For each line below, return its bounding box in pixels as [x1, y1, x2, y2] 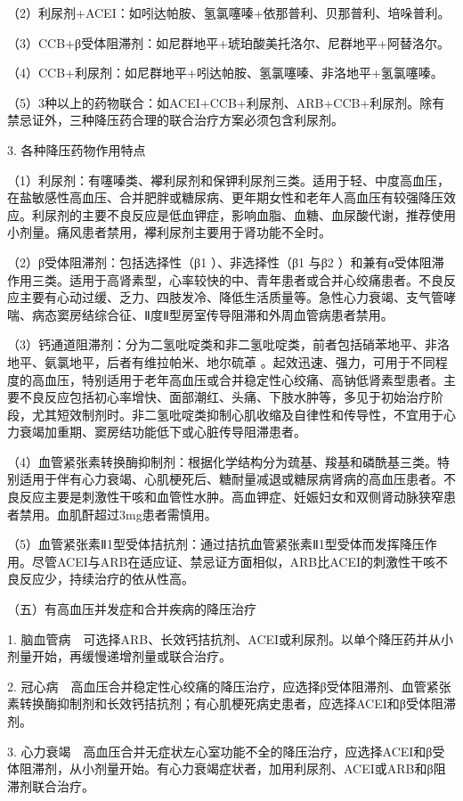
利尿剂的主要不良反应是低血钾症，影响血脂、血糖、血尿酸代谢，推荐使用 [31, 205, 456, 224]
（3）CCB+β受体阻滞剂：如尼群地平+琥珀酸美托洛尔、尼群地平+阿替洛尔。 [7, 33, 450, 52]
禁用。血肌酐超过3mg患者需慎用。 [19, 504, 217, 523]
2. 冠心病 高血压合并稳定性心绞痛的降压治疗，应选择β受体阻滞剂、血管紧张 [7, 676, 451, 695]
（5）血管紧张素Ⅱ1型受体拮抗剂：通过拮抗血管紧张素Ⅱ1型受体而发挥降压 [7, 535, 425, 553]
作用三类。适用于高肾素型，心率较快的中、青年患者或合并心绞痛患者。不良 [7, 270, 443, 289]
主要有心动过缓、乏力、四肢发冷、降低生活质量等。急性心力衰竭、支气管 [19, 288, 443, 307]
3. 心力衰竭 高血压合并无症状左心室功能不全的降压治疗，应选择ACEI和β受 [7, 741, 445, 760]
